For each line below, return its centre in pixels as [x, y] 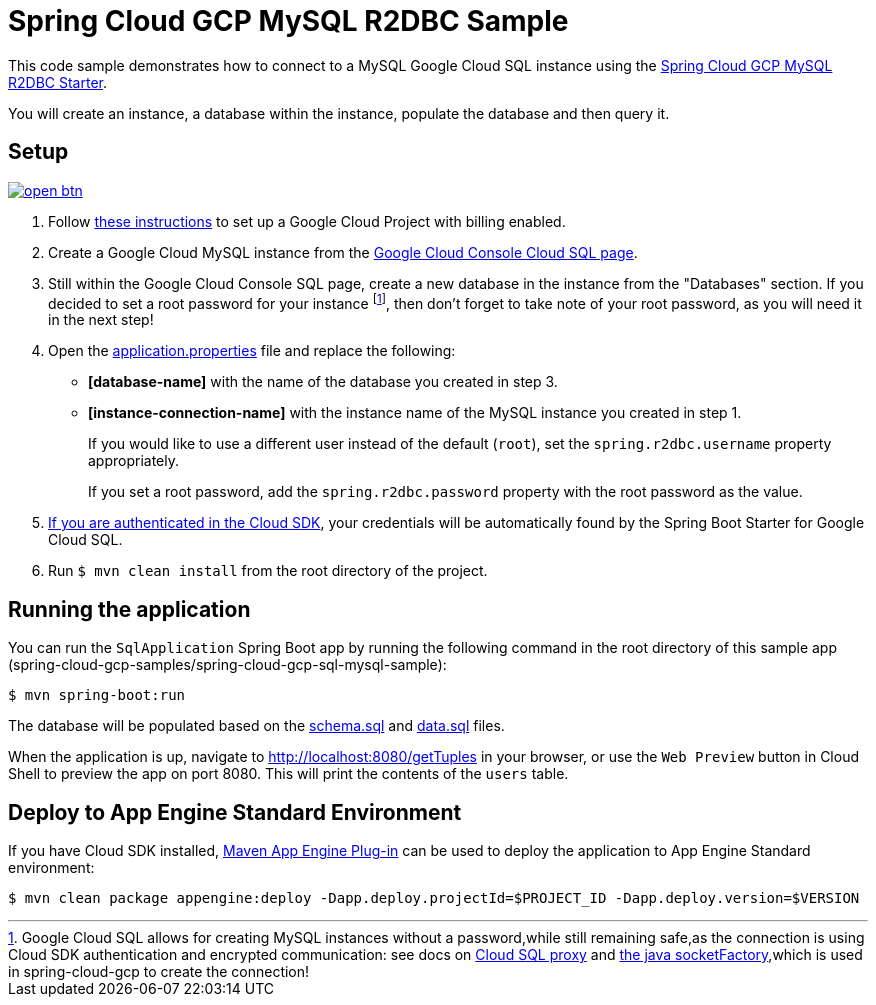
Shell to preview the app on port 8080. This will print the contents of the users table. [288, 774]
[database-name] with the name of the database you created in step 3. [323, 382]
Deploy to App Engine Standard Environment [235, 812]
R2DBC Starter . [58, 82]
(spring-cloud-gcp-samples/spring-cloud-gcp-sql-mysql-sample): [227, 665]
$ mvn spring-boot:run [97, 695]
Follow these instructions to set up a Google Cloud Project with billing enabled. [307, 221]
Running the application [129, 609]
